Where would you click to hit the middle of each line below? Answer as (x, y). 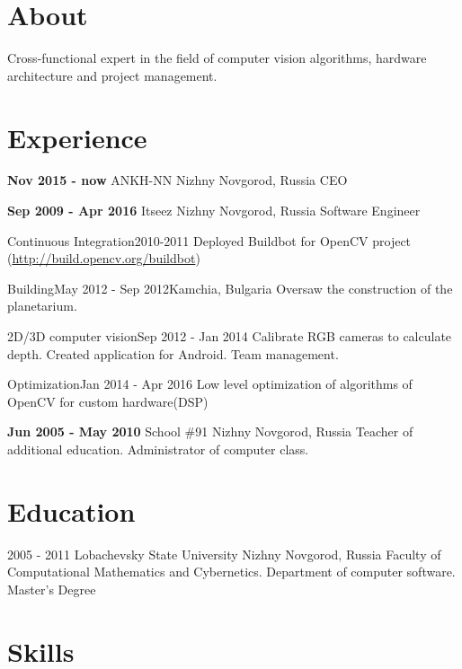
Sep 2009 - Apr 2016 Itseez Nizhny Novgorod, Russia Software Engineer (214, 211)
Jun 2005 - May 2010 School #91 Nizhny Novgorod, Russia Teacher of (210, 431)
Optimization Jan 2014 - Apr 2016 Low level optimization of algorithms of (210, 384)
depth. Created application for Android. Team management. (173, 353)
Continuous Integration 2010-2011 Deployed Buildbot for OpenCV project (209, 240)
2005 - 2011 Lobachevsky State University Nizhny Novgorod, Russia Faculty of (224, 554)
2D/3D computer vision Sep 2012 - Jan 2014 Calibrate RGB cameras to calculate (230, 336)
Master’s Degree (52, 589)
